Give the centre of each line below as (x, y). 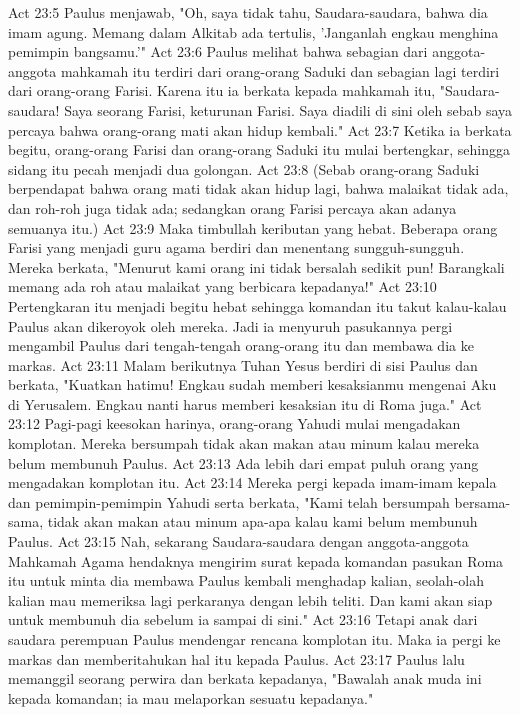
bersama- (482, 501)
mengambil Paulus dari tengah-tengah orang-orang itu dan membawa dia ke (241, 345)
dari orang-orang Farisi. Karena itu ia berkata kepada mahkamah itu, (222, 90)
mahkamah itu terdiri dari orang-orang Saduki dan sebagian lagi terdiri (280, 70)
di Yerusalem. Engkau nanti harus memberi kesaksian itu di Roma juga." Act (245, 403)
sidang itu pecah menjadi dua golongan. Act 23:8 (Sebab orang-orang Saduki (244, 168)
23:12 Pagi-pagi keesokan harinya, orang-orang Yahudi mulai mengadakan (234, 423)
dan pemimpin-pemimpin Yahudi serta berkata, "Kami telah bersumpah (229, 501)
